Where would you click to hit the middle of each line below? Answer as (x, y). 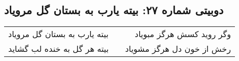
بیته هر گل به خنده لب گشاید (59, 49)
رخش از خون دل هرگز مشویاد (178, 49)
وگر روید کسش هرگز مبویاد (183, 34)
